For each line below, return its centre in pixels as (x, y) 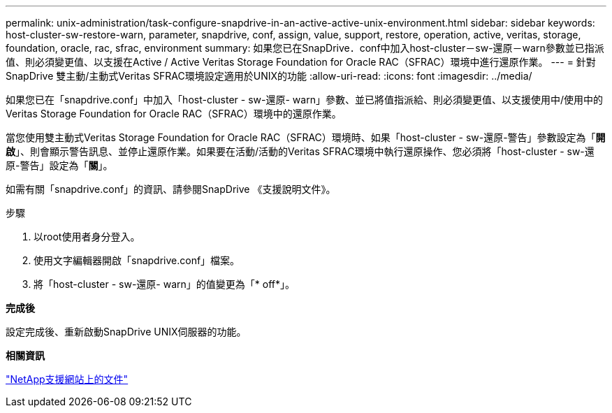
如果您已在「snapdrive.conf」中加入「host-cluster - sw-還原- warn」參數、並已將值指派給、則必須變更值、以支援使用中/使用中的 (304, 100)
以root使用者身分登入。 (87, 237)
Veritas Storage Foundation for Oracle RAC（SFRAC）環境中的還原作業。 (174, 114)
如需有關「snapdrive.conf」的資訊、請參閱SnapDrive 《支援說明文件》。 (171, 189)
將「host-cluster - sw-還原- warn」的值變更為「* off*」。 (164, 284)
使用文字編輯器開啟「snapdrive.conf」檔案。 (137, 260)
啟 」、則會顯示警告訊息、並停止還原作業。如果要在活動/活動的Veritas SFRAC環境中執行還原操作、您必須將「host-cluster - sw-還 (300, 151)
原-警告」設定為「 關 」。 (59, 165)
